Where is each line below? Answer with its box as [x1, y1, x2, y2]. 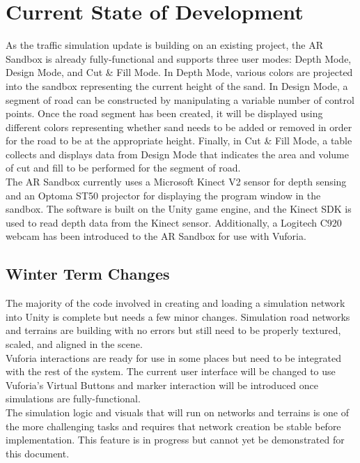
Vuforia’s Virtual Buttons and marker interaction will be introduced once [6, 377, 319, 392]
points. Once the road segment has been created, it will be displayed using [6, 106, 323, 121]
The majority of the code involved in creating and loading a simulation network [6, 296, 345, 310]
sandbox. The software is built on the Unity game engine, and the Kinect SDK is [6, 202, 352, 216]
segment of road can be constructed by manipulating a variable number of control [6, 92, 354, 107]
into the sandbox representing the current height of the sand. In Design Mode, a [6, 78, 348, 93]
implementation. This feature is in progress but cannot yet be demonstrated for [6, 432, 345, 447]
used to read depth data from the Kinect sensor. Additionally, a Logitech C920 [6, 215, 342, 229]
